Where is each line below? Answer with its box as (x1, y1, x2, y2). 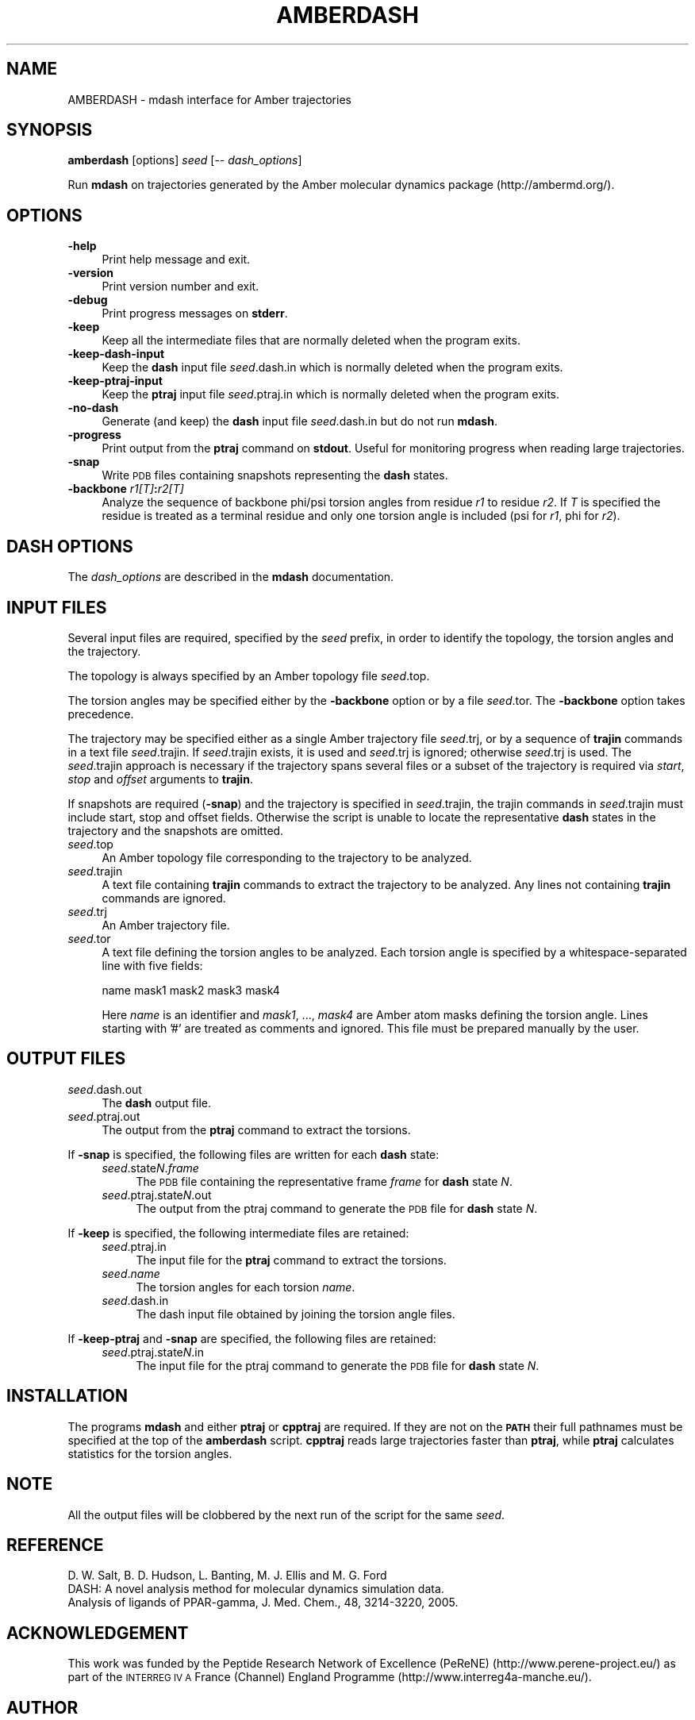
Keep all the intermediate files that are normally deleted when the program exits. (102, 333, 520, 348)
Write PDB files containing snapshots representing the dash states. (102, 468, 448, 483)
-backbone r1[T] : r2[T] (67, 482, 184, 496)
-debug (67, 293, 108, 307)
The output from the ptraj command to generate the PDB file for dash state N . (136, 1201, 538, 1215)
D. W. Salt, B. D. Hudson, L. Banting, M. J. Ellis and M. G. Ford (67, 1568, 387, 1583)
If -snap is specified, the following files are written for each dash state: (67, 1147, 440, 1161)
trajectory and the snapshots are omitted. (67, 823, 284, 837)
